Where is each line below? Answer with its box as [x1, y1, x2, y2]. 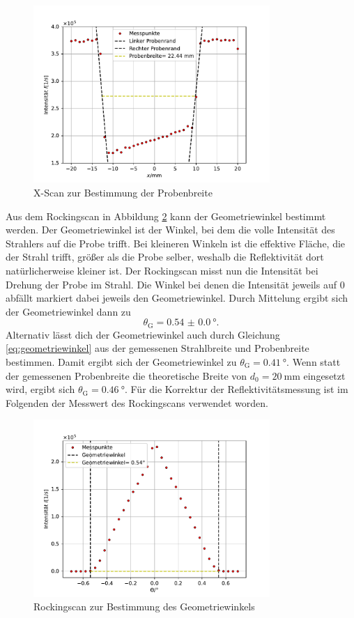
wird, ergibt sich [6, 382, 75, 396]
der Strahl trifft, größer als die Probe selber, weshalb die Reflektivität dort [6, 249, 324, 264]
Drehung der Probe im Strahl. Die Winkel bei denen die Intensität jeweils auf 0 [6, 277, 345, 291]
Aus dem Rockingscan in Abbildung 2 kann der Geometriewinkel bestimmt [6, 208, 326, 223]
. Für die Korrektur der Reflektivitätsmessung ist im [124, 382, 348, 396]
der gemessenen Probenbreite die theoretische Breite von [6, 368, 247, 383]
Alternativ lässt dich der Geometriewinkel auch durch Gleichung [6, 327, 280, 341]
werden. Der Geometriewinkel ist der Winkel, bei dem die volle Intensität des [6, 222, 335, 237]
